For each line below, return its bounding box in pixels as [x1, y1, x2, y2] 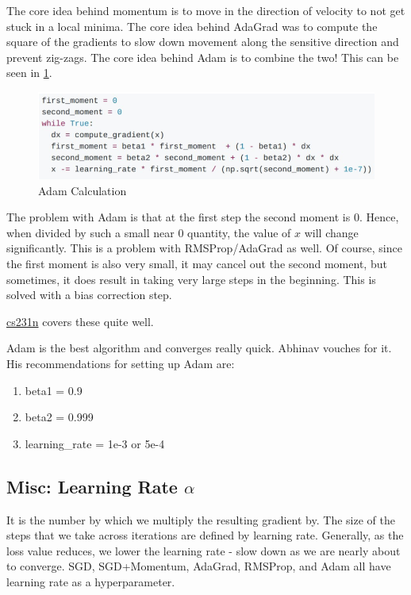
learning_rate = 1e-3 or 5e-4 [25, 435, 165, 451]
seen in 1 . [6, 64, 52, 81]
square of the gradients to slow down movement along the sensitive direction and [6, 33, 399, 50]
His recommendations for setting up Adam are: [6, 355, 235, 371]
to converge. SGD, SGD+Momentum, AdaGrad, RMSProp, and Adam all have [6, 558, 391, 574]
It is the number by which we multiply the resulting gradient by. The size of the [6, 511, 395, 528]
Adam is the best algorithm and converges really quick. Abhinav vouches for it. [6, 340, 392, 356]
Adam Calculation [38, 182, 127, 198]
